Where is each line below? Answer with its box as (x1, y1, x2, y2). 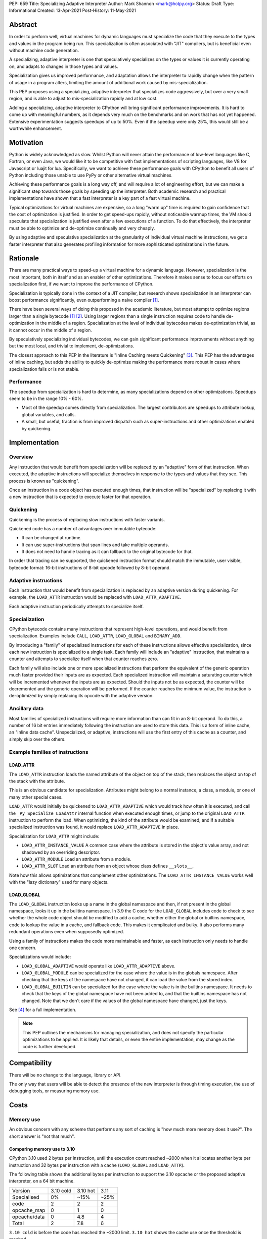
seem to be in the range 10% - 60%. (9, 395, 83, 401)
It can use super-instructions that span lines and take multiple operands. (21, 542, 169, 548)
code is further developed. (22, 1043, 77, 1049)
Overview (9, 453, 33, 460)
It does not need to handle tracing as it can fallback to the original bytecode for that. (21, 549, 193, 555)
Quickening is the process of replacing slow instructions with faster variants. (9, 516, 165, 522)
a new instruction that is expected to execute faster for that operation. (9, 494, 152, 500)
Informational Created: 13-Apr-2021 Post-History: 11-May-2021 (9, 7, 136, 13)
